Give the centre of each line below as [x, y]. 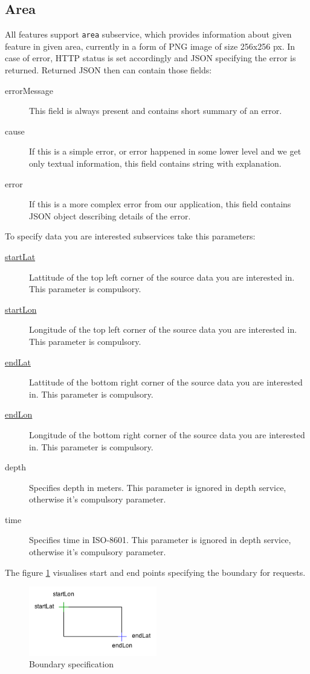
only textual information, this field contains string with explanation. [155, 163]
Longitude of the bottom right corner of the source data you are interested [167, 434]
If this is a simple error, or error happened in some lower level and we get [165, 151]
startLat [20, 256]
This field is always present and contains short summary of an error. [156, 111]
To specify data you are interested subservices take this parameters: [130, 236]
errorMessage [29, 90]
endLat [18, 362]
